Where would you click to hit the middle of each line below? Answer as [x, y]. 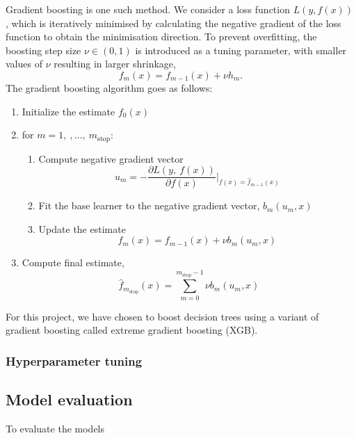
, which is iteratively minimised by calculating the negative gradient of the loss [173, 23]
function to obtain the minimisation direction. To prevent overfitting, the [161, 36]
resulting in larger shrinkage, [115, 64]
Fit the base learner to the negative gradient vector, [149, 205]
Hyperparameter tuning [74, 360]
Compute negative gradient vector [111, 158]
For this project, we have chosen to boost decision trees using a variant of [162, 316]
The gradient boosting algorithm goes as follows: [109, 87]
